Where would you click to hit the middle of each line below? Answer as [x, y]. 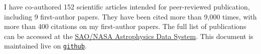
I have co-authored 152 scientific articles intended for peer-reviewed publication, [127, 6]
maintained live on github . [45, 46]
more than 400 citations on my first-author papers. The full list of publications [125, 26]
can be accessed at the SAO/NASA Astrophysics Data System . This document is [129, 36]
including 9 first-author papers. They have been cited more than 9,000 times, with [130, 16]
